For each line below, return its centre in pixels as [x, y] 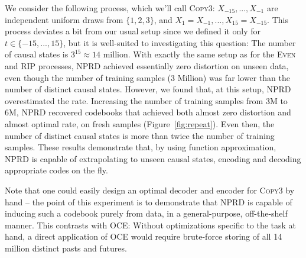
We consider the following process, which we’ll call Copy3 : [110, 8]
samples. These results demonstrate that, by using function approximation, [141, 147]
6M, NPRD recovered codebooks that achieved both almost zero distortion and [148, 112]
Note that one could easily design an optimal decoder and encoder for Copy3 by [150, 190]
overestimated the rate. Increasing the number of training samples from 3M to [146, 100]
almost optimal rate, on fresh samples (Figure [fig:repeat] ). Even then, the [140, 123]
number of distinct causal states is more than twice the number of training [140, 135]
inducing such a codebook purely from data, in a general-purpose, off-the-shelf [146, 213]
